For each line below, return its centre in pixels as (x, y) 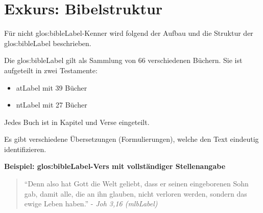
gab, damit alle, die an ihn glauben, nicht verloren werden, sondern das (136, 193)
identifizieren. (25, 149)
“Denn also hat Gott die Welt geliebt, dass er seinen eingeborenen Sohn (136, 184)
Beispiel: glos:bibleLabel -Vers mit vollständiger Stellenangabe (115, 166)
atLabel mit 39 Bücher (52, 87)
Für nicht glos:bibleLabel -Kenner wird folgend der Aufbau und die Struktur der (129, 33)
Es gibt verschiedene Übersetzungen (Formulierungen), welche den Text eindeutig (131, 139)
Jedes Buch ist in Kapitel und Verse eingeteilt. (77, 122)
